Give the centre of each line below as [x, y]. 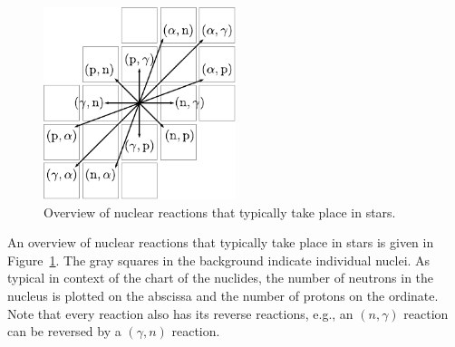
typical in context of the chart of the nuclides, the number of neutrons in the [221, 278]
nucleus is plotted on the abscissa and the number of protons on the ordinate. [223, 295]
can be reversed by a [64, 331]
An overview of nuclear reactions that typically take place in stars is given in [221, 242]
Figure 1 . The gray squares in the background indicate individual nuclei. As [219, 260]
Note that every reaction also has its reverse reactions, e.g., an [180, 313]
